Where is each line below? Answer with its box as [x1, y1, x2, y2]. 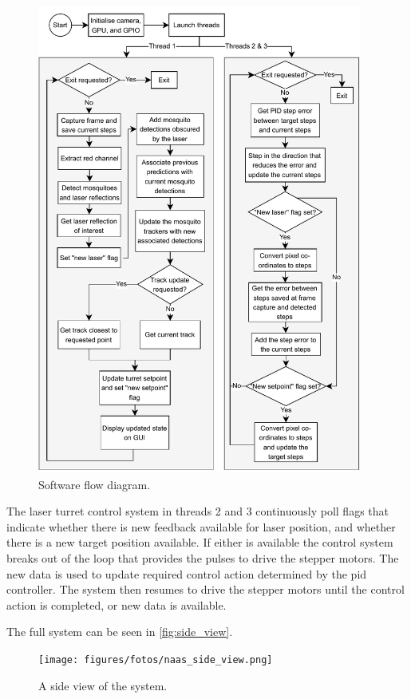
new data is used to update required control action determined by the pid [6, 565, 367, 582]
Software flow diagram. [38, 476, 151, 492]
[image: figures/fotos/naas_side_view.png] [38, 654, 273, 665]
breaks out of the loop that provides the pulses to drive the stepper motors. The [6, 550, 399, 567]
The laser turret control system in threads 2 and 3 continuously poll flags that [6, 503, 389, 519]
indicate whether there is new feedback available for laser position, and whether [6, 518, 396, 535]
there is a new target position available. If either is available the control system [6, 534, 393, 551]
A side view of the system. [38, 677, 168, 693]
